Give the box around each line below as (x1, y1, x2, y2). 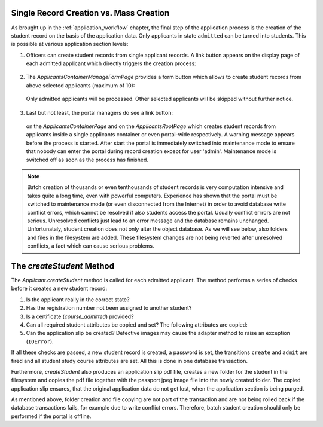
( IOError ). (26, 338, 54, 345)
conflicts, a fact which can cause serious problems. (27, 242, 155, 249)
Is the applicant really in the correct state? (26, 296, 130, 303)
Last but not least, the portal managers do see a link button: (26, 109, 173, 116)
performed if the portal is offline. (11, 413, 92, 420)
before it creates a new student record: (11, 285, 108, 292)
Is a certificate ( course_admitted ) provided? (26, 313, 134, 320)
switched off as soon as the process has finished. (26, 156, 149, 163)
